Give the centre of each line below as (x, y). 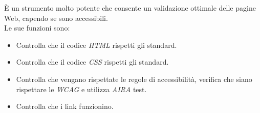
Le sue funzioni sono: (37, 28)
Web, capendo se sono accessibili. (56, 18)
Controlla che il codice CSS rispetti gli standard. (92, 62)
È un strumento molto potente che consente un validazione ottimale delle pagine (130, 8)
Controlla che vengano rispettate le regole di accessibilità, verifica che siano (134, 79)
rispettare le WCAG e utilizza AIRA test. (81, 89)
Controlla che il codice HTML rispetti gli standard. (96, 45)
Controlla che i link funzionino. (65, 106)
